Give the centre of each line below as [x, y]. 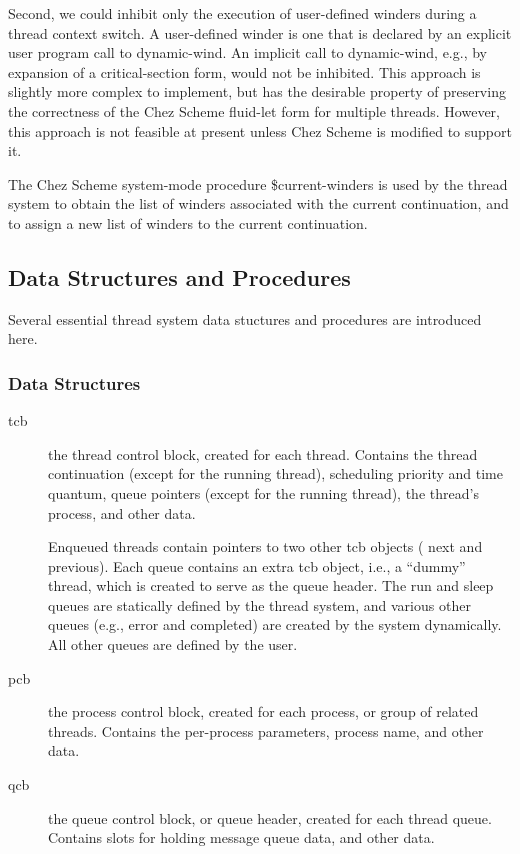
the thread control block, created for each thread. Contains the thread [263, 453]
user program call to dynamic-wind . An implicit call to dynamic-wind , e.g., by [247, 52]
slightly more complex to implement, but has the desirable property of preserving [257, 91]
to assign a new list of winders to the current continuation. [188, 222]
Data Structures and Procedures [179, 276]
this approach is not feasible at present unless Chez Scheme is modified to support [260, 130]
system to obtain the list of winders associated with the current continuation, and [258, 203]
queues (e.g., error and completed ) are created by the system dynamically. [275, 624]
